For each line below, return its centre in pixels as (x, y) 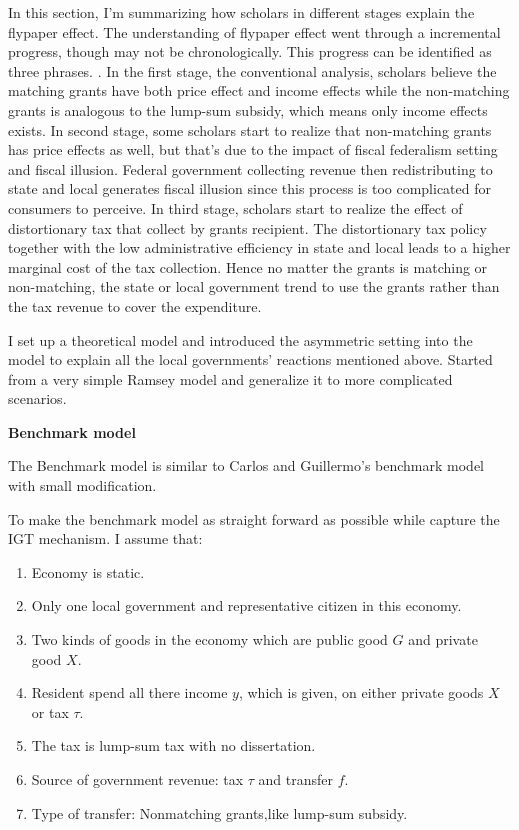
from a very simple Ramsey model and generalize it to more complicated (230, 378)
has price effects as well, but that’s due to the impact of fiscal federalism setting (253, 149)
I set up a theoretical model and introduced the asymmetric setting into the (240, 339)
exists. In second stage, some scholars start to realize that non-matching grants (250, 129)
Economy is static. (88, 571)
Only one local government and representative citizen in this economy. (246, 605)
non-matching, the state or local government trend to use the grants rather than (254, 286)
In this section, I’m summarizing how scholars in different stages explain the (241, 12)
